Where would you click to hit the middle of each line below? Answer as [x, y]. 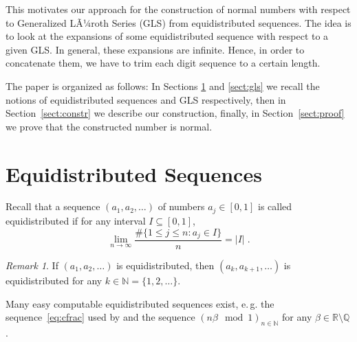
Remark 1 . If [32, 265]
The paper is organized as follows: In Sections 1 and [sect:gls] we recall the [163, 85]
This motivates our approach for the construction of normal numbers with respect [178, 9]
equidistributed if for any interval [76, 220]
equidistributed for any [54, 280]
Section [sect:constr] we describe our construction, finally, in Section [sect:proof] [175, 113]
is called [275, 206]
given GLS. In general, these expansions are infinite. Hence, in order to [155, 49]
